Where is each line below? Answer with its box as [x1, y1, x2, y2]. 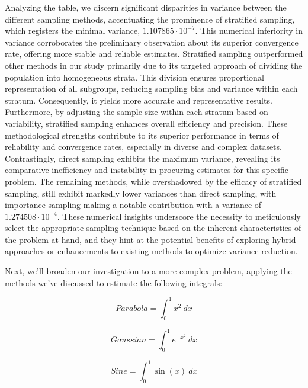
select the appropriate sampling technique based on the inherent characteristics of [5, 222, 301, 234]
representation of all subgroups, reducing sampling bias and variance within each [5, 82, 298, 95]
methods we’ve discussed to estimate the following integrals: [5, 276, 223, 288]
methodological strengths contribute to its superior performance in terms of [5, 129, 279, 141]
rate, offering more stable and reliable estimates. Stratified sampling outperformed [5, 47, 303, 60]
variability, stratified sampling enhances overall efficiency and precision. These [5, 117, 288, 129]
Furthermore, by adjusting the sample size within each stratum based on [5, 105, 268, 118]
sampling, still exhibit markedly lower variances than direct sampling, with [5, 187, 277, 199]
